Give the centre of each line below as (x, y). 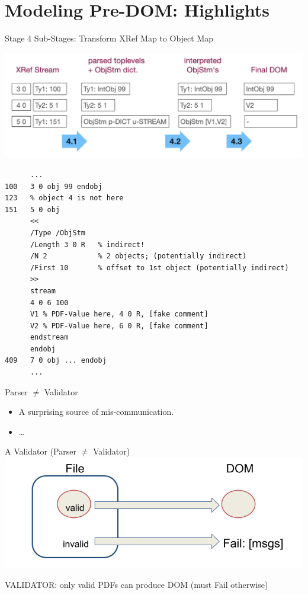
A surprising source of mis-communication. (96, 412)
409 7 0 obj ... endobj (56, 361)
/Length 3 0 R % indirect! (87, 244)
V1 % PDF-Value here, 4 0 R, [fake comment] (119, 314)
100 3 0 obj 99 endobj (54, 186)
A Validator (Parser (41, 451)
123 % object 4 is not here (64, 198)
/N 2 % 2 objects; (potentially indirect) (138, 256)
